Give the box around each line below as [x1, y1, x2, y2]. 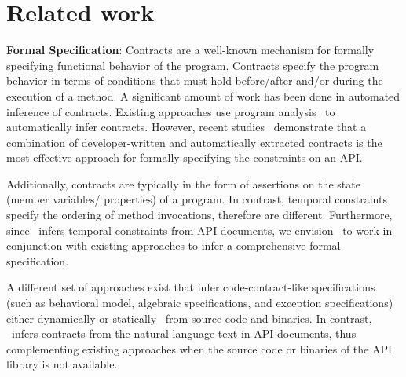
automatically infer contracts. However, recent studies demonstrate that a [6, 119, 367, 135]
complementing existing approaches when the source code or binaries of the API [6, 340, 393, 357]
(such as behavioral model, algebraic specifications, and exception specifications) [6, 295, 393, 311]
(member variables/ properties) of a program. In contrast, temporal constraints [6, 191, 387, 207]
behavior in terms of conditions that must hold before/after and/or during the [6, 72, 383, 89]
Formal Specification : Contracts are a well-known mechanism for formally [6, 42, 375, 58]
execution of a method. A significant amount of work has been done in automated [6, 87, 401, 104]
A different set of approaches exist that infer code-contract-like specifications [6, 279, 375, 295]
